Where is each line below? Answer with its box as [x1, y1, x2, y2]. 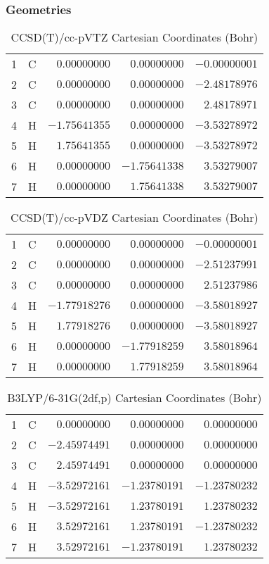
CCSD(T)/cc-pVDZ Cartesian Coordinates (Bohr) [11, 209, 258, 226]
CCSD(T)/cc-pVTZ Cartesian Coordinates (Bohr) [11, 29, 258, 46]
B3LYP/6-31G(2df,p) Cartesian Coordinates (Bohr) [7, 389, 262, 406]
